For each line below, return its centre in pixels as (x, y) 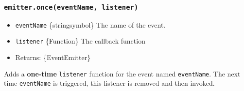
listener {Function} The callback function (80, 41)
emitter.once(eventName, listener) (71, 7)
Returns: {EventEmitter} (53, 57)
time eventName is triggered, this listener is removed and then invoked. (109, 83)
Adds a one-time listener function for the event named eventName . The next (122, 73)
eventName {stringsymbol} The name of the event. (90, 24)
